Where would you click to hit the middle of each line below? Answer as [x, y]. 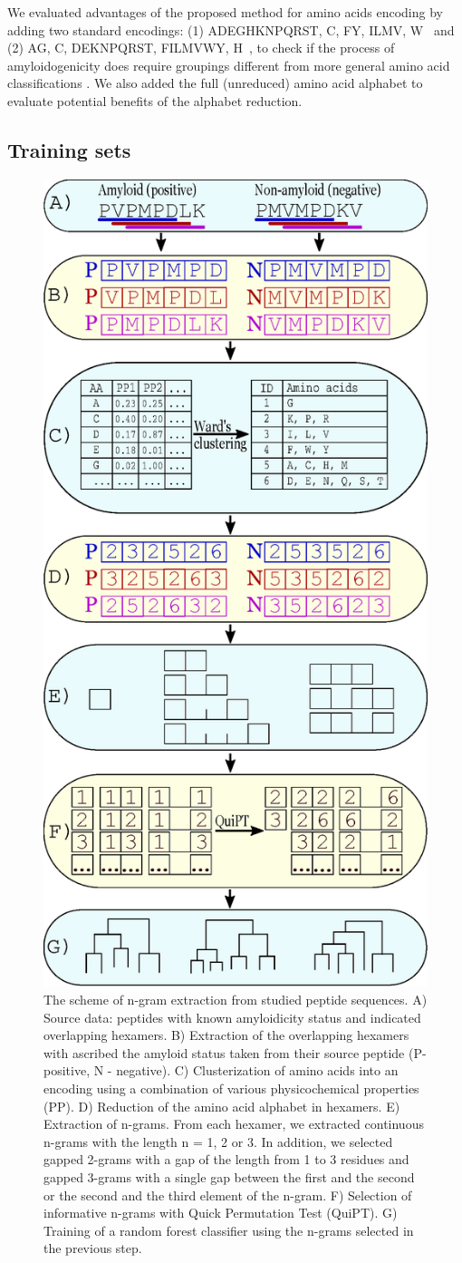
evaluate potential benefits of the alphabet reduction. [155, 100]
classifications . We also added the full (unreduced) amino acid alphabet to [215, 83]
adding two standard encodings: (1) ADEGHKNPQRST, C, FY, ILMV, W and [231, 29]
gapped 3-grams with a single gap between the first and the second [229, 1176]
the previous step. [93, 1248]
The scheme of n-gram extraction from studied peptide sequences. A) [236, 1000]
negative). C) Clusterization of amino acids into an [257, 1070]
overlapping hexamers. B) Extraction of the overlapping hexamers [226, 1035]
